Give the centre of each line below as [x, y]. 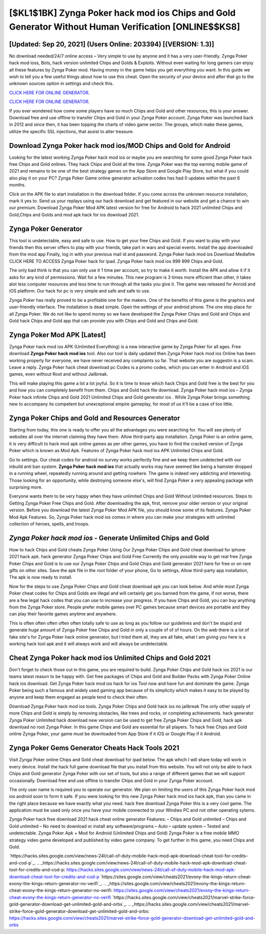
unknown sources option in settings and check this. [61, 83]
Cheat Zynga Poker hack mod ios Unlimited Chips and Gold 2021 [110, 658]
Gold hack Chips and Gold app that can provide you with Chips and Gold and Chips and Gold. [104, 321]
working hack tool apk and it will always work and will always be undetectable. [89, 644]
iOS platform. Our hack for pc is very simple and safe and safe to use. [80, 291]
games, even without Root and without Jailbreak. [59, 374]
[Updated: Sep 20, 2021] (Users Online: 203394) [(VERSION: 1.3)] [112, 44]
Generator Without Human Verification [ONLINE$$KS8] [125, 27]
